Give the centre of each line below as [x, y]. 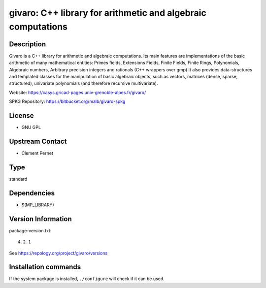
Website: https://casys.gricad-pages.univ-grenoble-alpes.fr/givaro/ [78, 92]
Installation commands [45, 267]
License [21, 116]
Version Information [40, 219]
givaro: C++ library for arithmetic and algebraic [108, 13]
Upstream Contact [38, 141]
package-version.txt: [30, 230]
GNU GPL [31, 128]
